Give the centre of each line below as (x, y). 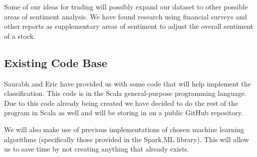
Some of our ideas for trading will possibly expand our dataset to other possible (126, 6)
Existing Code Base (56, 62)
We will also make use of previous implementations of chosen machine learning (124, 129)
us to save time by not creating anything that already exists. (97, 149)
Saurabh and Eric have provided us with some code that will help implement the (128, 83)
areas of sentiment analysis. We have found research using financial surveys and (126, 16)
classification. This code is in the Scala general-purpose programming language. (125, 93)
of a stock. (20, 36)
